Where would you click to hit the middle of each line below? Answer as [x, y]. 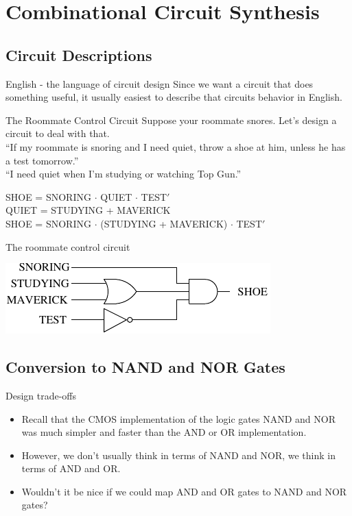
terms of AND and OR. [71, 468]
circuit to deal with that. [58, 133]
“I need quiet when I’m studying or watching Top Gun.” [124, 174]
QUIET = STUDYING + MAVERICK [88, 210]
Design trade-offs [41, 395]
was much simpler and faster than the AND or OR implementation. [164, 432]
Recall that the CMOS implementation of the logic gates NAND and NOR [178, 418]
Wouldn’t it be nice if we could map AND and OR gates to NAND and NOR [184, 491]
